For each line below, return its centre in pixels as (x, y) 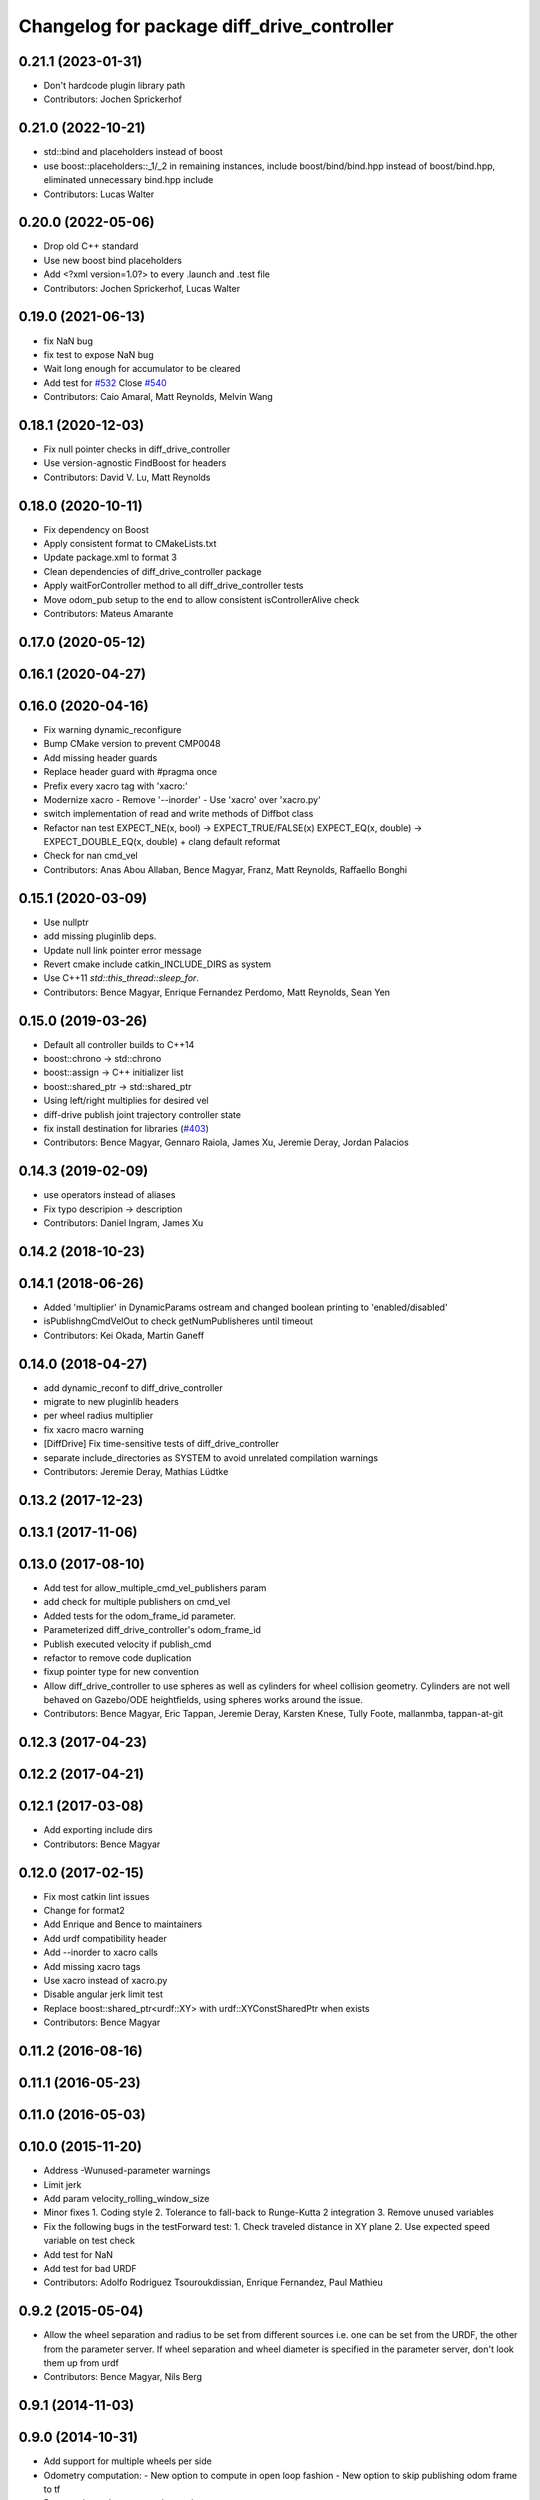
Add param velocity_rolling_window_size (126, 2198)
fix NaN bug (68, 341)
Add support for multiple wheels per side (127, 2461)
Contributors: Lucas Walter (99, 194)
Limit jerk (62, 2184)
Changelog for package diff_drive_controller (206, 26)
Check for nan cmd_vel (91, 856)
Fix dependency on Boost (96, 529)
